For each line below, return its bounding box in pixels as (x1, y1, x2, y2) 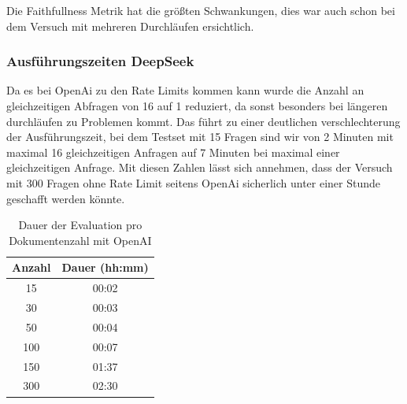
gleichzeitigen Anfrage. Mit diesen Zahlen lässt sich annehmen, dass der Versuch (6, 159, 393, 176)
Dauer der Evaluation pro (18, 217, 142, 233)
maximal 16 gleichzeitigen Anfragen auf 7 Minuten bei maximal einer (6, 143, 340, 160)
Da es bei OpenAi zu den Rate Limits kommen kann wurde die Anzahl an (6, 82, 364, 98)
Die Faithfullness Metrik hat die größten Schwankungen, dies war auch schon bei (6, 2, 395, 18)
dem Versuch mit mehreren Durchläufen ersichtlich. (6, 17, 254, 34)
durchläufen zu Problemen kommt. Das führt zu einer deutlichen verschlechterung (6, 113, 401, 129)
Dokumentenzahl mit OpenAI (9, 232, 152, 248)
